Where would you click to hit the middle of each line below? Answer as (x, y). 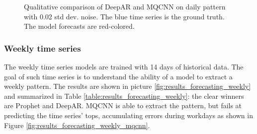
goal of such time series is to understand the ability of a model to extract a (118, 76)
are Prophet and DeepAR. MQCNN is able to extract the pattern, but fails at (123, 105)
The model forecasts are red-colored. (79, 26)
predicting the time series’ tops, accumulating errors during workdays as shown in (128, 115)
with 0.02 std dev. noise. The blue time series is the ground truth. (124, 16)
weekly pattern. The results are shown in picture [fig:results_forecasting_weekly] (128, 86)
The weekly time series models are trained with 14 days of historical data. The (124, 67)
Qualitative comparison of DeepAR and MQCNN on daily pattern (125, 6)
